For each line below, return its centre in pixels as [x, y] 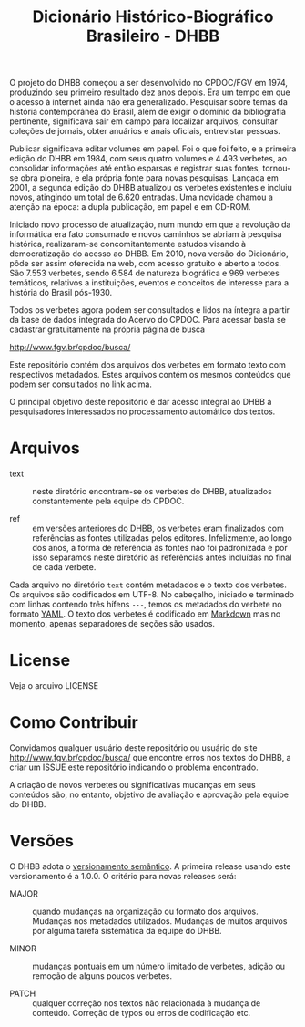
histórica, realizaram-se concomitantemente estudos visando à [128, 244]
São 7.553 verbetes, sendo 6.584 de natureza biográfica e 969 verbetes [144, 273]
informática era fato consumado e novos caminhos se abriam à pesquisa [146, 234]
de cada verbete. [64, 567]
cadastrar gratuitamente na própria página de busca [107, 329]
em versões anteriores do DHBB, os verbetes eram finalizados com [158, 529]
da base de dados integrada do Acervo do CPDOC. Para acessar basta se [148, 320]
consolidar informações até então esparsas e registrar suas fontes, [135, 168]
